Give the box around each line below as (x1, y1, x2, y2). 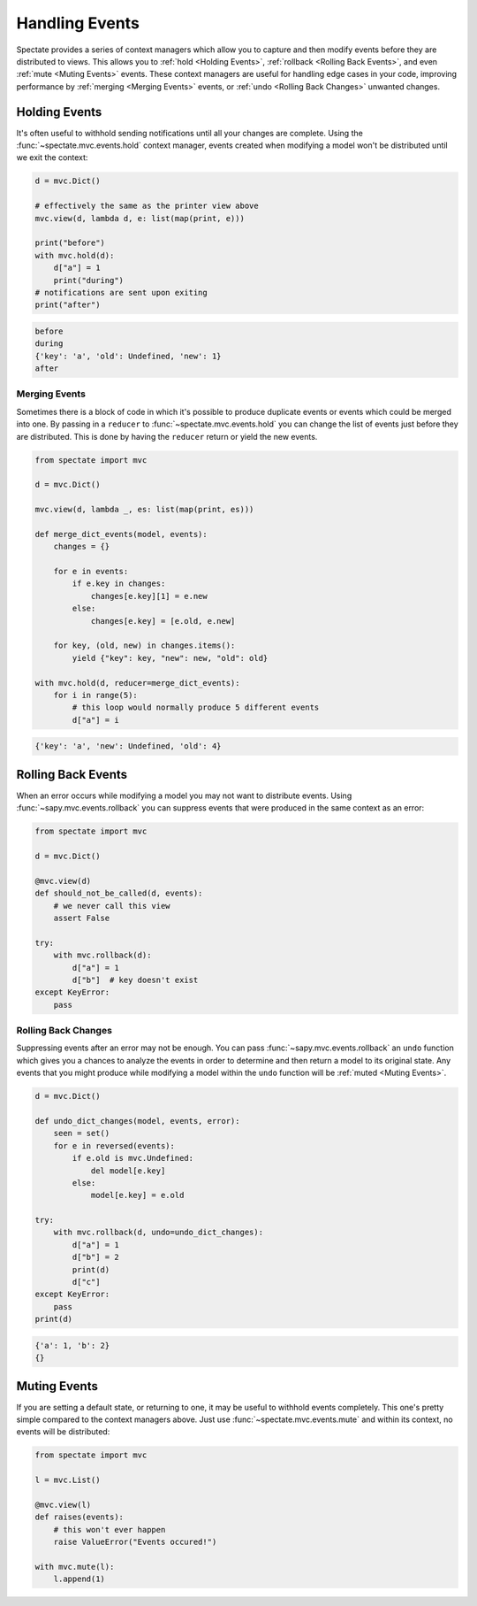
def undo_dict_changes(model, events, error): (34, 1116, 240, 1126)
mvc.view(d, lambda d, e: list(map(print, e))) (34, 213, 245, 223)
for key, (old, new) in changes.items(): (53, 641, 236, 650)
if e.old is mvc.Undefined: (72, 1153, 194, 1164)
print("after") (34, 300, 101, 310)
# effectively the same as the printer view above (34, 201, 260, 211)
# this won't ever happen (53, 1525, 166, 1534)
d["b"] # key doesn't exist (72, 974, 199, 985)
